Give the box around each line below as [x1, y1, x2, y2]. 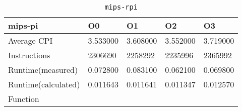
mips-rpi [104, 3, 138, 11]
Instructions [8, 49, 50, 61]
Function [8, 93, 39, 104]
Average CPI [8, 35, 53, 46]
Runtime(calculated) [8, 78, 80, 90]
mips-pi [8, 20, 38, 31]
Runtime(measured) [8, 64, 78, 75]
